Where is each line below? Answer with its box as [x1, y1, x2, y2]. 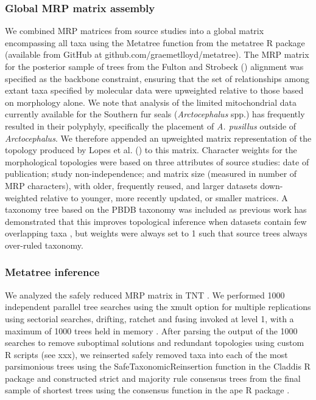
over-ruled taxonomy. [5, 238, 83, 251]
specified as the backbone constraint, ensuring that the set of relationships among [5, 72, 309, 84]
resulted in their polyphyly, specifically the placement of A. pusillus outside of [5, 119, 297, 132]
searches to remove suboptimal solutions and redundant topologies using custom [5, 336, 304, 349]
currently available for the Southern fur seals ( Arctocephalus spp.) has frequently [5, 108, 305, 120]
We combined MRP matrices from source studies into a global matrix [5, 24, 264, 37]
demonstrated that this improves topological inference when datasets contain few [5, 215, 307, 227]
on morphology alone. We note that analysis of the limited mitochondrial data [5, 95, 297, 108]
